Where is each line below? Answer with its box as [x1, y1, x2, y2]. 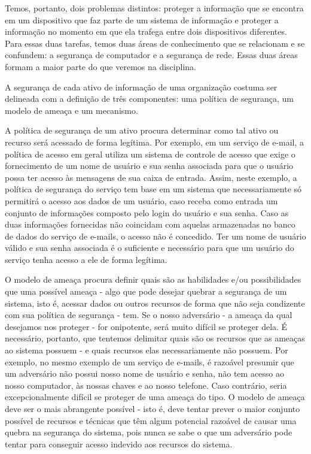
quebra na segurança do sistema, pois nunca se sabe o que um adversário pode [5, 426, 292, 438]
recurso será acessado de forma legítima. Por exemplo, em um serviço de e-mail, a [5, 135, 304, 148]
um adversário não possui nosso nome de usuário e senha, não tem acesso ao [5, 367, 285, 380]
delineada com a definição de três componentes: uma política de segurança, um [5, 92, 294, 105]
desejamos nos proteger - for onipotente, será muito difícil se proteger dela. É [5, 320, 288, 332]
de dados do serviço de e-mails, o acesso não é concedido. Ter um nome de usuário [5, 229, 306, 242]
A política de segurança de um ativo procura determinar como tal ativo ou [5, 124, 279, 137]
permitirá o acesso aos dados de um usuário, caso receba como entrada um [5, 194, 278, 207]
